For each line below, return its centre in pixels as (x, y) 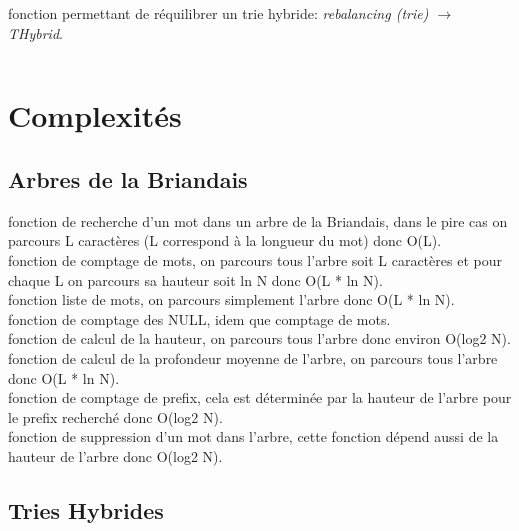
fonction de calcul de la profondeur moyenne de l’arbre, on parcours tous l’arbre (253, 357)
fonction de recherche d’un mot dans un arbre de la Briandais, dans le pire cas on (258, 220)
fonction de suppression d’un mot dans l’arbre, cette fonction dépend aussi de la (253, 436)
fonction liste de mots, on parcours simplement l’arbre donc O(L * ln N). (231, 299)
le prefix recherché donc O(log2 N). (115, 416)
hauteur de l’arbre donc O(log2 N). (115, 455)
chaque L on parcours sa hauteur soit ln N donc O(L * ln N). (195, 279)
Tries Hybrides (86, 509)
